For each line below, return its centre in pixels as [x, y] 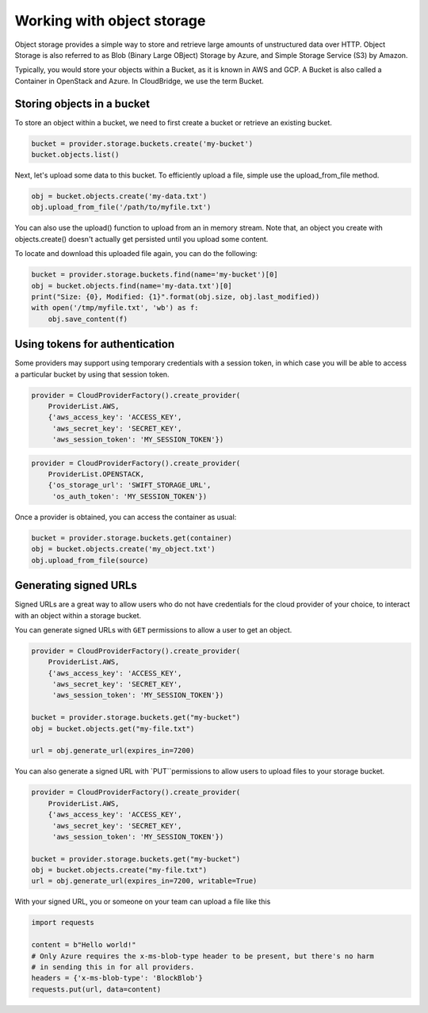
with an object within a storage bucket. [78, 615]
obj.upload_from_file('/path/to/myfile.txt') [121, 207]
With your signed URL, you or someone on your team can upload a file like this [143, 902]
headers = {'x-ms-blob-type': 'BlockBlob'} [117, 978]
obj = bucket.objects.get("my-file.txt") [113, 728]
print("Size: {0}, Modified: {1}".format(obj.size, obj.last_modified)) [176, 296]
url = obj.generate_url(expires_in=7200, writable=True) [144, 881]
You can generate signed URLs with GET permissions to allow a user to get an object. [153, 629]
